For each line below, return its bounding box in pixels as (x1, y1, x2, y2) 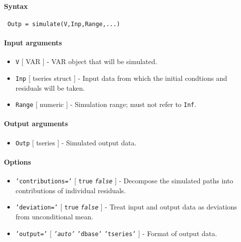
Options (4, 156, 31, 167)
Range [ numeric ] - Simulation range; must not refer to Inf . (15, 99, 196, 109)
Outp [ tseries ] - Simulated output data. (15, 137, 137, 147)
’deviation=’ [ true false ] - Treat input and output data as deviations (15, 202, 237, 212)
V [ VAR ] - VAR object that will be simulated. (15, 56, 157, 67)
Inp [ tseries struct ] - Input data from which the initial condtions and (15, 72, 227, 83)
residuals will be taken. (15, 82, 85, 93)
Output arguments (4, 118, 68, 129)
